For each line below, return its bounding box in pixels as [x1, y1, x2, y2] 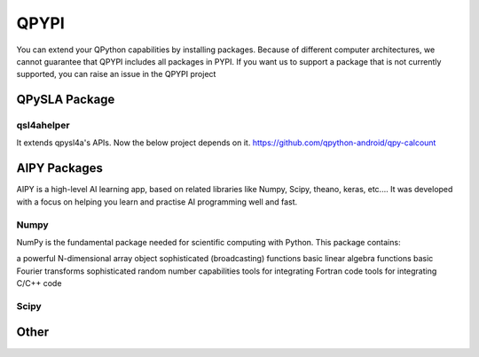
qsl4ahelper [16, 120, 70, 132]
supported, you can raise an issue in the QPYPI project [16, 69, 216, 80]
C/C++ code [16, 278, 62, 289]
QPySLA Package [16, 92, 115, 107]
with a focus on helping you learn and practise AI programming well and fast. [16, 196, 298, 207]
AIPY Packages [16, 160, 104, 176]
